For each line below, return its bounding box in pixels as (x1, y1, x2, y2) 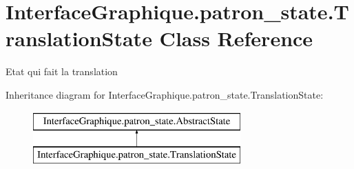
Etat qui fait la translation (6, 64, 118, 79)
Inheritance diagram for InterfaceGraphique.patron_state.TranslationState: (6, 87, 324, 101)
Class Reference (159, 24, 313, 52)
